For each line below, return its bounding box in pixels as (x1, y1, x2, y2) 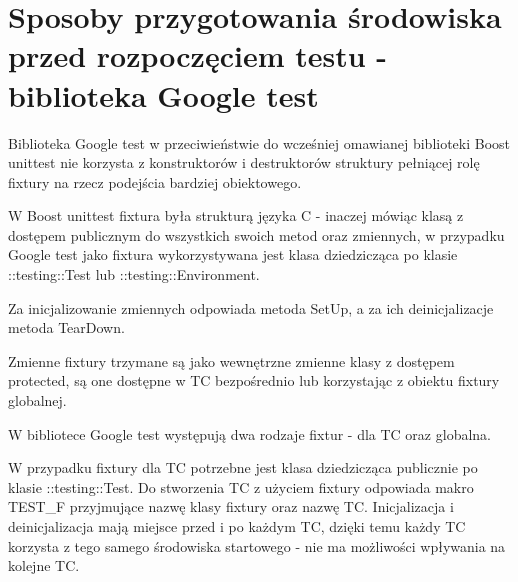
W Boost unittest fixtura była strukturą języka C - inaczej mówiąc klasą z (8, 205, 464, 226)
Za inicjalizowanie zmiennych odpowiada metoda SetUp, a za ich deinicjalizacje (8, 297, 494, 318)
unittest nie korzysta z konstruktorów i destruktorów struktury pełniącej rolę (8, 152, 480, 173)
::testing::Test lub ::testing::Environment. (8, 264, 260, 285)
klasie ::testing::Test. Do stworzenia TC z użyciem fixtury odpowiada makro (8, 476, 474, 497)
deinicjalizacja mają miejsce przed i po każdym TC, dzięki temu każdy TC (8, 516, 466, 536)
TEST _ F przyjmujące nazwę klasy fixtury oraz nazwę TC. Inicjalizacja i (8, 496, 454, 517)
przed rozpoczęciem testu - (8, 35, 388, 76)
